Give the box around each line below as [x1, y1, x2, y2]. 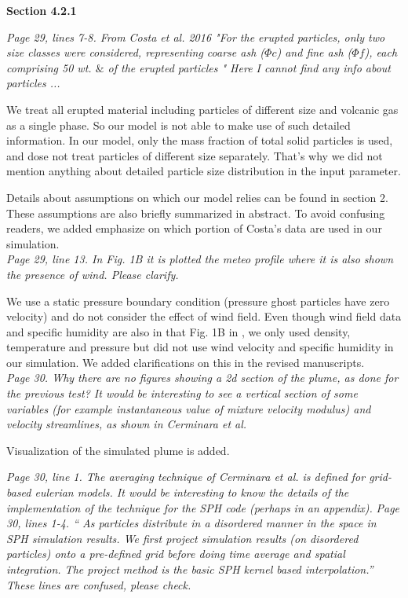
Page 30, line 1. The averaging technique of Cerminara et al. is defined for [6, 468, 366, 485]
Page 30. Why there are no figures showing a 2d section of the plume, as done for [6, 369, 399, 386]
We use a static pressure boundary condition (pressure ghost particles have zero [6, 292, 390, 309]
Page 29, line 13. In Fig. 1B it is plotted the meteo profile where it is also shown [6, 251, 393, 267]
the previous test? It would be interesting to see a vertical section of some [6, 385, 358, 402]
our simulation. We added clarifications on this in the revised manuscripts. [6, 354, 365, 370]
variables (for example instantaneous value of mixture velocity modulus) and [6, 400, 371, 416]
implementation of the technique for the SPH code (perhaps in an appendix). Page [6, 499, 400, 515]
